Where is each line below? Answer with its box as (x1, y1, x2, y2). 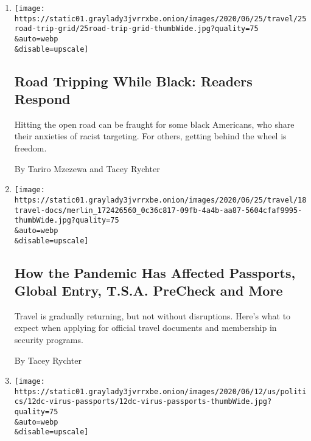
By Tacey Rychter (14, 353, 82, 366)
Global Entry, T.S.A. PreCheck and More (14, 280, 283, 299)
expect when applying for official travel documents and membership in (14, 321, 277, 334)
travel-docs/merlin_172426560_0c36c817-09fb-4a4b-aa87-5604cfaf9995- (14, 206, 302, 215)
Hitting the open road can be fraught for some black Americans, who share (14, 117, 295, 130)
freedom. (14, 142, 47, 155)
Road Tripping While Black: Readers (14, 71, 253, 90)
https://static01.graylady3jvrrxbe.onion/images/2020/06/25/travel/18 (14, 195, 307, 204)
